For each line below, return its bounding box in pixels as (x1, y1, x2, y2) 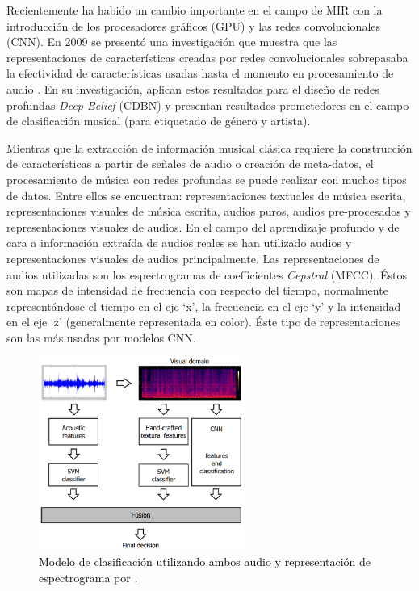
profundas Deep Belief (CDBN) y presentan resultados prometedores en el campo (6, 96, 409, 113)
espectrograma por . (39, 568, 138, 585)
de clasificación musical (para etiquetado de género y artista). (6, 112, 311, 129)
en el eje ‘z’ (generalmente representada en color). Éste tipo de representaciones (6, 313, 400, 330)
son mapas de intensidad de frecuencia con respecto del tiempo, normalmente (6, 282, 388, 299)
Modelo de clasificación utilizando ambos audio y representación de (39, 552, 371, 569)
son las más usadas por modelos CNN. (6, 329, 196, 346)
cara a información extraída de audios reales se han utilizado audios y (6, 234, 352, 251)
